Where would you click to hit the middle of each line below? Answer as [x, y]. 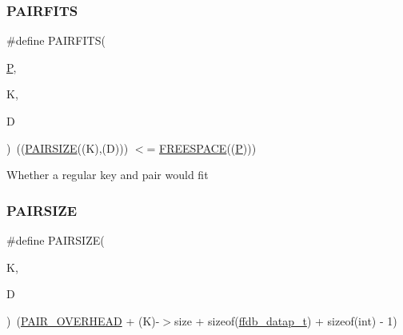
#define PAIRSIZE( [56, 240]
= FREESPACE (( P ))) [201, 148]
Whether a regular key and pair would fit [108, 175]
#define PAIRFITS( [56, 40]
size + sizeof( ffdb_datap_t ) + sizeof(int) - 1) [286, 320]
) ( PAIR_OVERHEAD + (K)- [83, 320]
